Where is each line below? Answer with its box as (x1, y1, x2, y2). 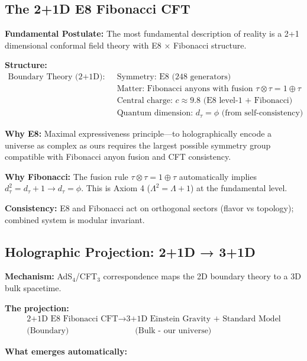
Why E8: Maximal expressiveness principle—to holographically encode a (5, 127, 272, 140)
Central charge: (117, 96, 173, 105)
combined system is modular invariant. (5, 213, 145, 225)
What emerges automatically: (5, 345, 127, 357)
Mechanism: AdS (5, 270, 73, 282)
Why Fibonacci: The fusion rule (5, 170, 128, 182)
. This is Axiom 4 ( (81, 182, 150, 194)
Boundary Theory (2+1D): (8, 73, 105, 81)
